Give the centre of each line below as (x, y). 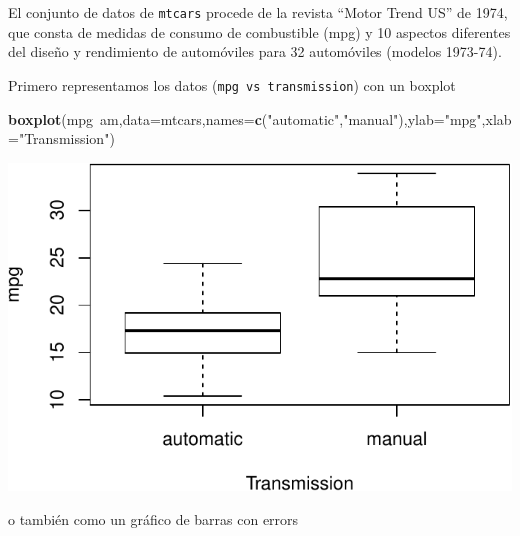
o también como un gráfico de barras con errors (153, 518)
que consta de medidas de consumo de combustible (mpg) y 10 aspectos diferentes (259, 31)
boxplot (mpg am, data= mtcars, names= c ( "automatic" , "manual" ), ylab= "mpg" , (247, 118)
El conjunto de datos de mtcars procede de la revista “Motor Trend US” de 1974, (258, 12)
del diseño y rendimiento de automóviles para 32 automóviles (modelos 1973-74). (255, 51)
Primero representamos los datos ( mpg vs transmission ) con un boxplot (232, 84)
